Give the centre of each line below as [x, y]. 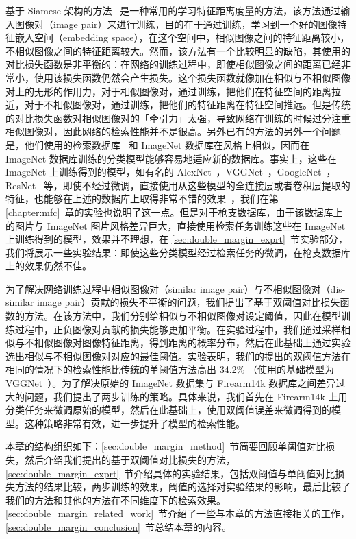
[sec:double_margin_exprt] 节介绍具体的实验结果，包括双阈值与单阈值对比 [170, 473]
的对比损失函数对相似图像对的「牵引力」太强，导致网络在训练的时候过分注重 [178, 118]
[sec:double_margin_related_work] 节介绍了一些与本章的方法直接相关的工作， [178, 513]
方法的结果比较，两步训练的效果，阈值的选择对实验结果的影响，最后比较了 [182, 487]
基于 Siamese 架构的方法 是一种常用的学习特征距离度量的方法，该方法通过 [173, 10]
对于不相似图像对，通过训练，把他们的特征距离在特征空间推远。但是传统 [187, 105]
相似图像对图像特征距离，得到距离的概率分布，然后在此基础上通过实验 [192, 343]
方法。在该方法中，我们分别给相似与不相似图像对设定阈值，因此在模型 [182, 316]
